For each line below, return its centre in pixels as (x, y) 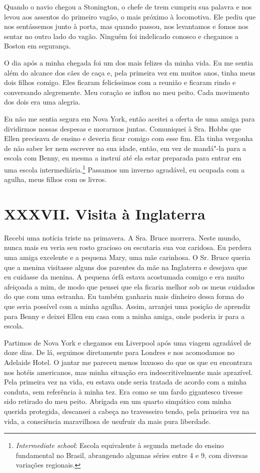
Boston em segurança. (37, 46)
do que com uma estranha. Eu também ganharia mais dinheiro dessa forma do (124, 296)
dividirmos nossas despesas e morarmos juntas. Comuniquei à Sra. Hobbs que (122, 128)
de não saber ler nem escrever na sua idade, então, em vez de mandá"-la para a (125, 148)
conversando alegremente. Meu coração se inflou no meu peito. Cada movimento (127, 92)
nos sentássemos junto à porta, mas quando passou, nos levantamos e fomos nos (126, 26)
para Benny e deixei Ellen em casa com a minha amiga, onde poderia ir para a (124, 316)
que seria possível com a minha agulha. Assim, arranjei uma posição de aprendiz (127, 306)
